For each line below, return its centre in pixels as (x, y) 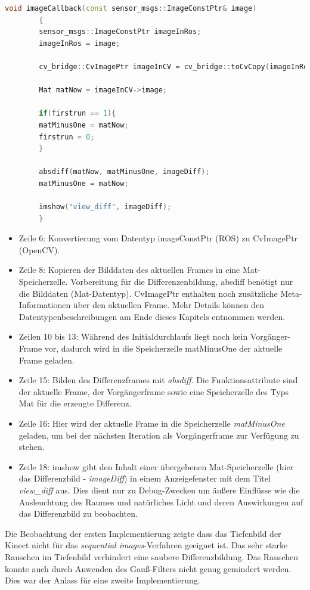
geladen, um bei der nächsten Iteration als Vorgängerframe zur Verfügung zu (159, 435)
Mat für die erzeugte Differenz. (75, 403)
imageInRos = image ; (80, 43)
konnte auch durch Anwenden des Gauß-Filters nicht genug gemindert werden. (148, 568)
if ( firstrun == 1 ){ (77, 114)
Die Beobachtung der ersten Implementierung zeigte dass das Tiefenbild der (143, 533)
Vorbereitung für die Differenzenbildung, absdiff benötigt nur (182, 282)
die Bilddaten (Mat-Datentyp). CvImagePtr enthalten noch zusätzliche (148, 293)
